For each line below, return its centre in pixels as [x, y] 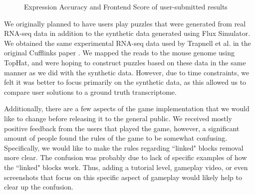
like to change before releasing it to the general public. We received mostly [118, 118]
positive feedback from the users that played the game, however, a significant [122, 128]
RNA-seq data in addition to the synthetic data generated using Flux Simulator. [127, 33]
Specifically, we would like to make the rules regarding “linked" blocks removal [124, 147]
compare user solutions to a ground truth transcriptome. [90, 92]
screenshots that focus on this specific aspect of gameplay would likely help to [123, 177]
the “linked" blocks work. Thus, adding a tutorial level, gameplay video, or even [126, 167]
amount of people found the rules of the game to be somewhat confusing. [116, 138]
